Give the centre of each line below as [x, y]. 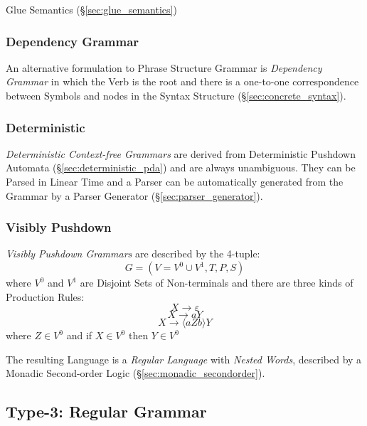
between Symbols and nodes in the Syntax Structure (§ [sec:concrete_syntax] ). [176, 95]
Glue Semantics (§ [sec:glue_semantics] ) [91, 9]
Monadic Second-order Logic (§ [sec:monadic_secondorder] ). [135, 373]
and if [79, 335]
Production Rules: [45, 296]
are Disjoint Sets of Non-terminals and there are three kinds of [217, 282]
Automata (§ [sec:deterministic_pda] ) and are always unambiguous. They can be [181, 167]
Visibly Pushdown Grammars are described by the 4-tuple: [133, 254]
